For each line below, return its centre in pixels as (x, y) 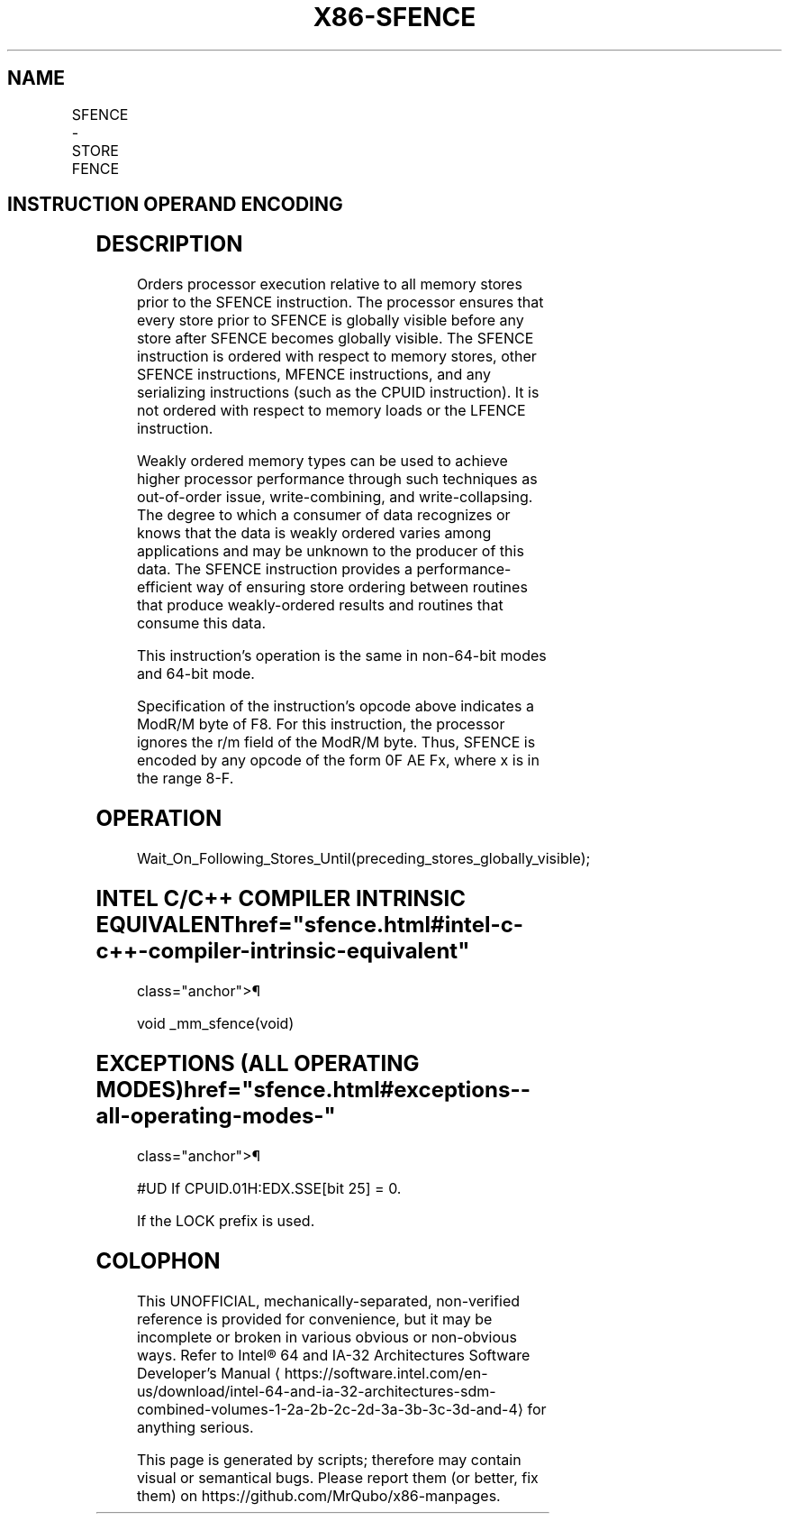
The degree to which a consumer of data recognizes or (323, 515)
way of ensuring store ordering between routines (362, 587)
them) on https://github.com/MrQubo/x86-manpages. (318, 1495)
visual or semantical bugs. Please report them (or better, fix (337, 1477)
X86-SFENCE (394, 17)
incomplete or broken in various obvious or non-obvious (326, 1337)
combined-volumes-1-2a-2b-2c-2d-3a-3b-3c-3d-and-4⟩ (330, 1409)
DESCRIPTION (169, 244)
